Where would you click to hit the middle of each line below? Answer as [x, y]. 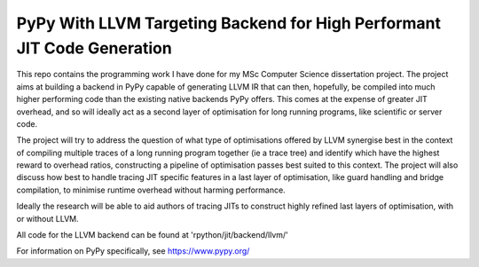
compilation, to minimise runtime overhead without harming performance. [151, 190]
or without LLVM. [47, 218]
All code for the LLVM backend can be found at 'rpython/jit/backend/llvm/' [152, 235]
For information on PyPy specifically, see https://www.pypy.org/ [133, 251]
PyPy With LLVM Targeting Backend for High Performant [229, 23]
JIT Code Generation [94, 48]
